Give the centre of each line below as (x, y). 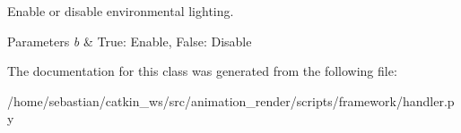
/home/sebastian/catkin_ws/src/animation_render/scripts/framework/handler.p (231, 100)
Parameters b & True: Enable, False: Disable (130, 41)
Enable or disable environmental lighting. (121, 11)
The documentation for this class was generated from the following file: (202, 71)
